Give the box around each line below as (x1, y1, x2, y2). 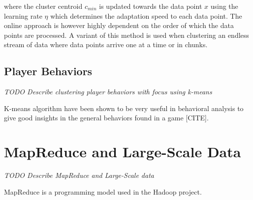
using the (210, 1, 238, 11)
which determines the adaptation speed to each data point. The (50, 10, 242, 21)
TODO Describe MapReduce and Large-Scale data (4, 170, 154, 180)
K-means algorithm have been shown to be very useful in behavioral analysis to (4, 103, 244, 113)
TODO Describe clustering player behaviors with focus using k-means (4, 86, 212, 97)
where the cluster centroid (4, 1, 83, 11)
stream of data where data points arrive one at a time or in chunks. (4, 39, 208, 50)
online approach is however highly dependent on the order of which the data (4, 20, 234, 30)
